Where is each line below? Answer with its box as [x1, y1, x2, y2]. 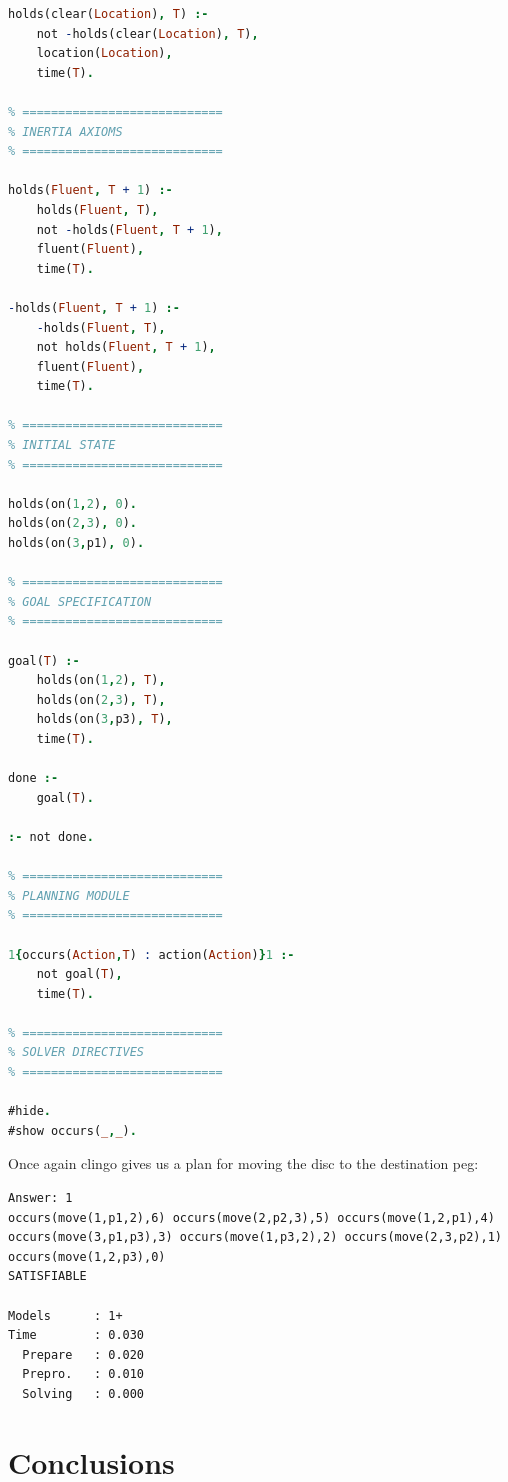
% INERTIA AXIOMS [8, 124, 123, 139]
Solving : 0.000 [22, 1386, 145, 1401]
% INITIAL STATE [8, 438, 116, 453]
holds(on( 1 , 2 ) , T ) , [36, 673, 166, 688]
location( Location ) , [36, 46, 173, 61]
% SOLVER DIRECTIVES [8, 1045, 145, 1060]
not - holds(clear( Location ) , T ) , [36, 26, 259, 41]
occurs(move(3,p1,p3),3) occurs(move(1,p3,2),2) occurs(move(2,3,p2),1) [8, 1230, 502, 1245]
